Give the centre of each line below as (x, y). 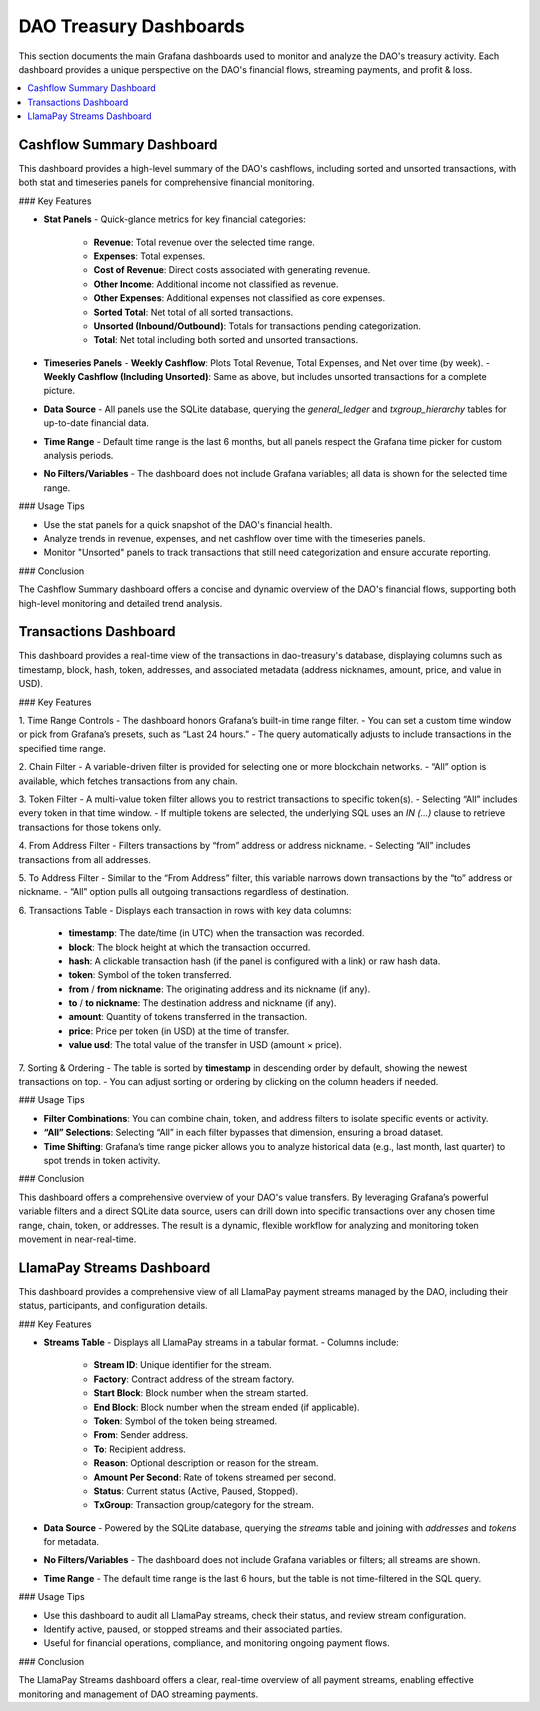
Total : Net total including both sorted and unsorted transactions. (226, 340)
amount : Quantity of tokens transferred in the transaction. (188, 1017)
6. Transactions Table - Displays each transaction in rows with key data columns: (185, 910)
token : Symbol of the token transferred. (150, 975)
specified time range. (62, 748)
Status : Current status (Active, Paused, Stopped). (196, 1491)
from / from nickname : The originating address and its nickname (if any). (219, 989)
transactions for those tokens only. (90, 827)
